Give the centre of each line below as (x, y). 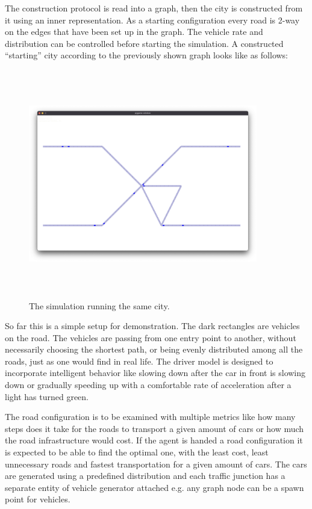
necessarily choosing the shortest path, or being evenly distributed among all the (154, 349)
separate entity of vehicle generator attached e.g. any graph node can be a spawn (154, 487)
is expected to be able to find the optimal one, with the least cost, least (137, 452)
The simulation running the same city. (99, 305)
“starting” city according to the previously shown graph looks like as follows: (147, 55)
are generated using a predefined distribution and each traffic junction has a (145, 476)
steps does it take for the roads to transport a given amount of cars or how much (154, 428)
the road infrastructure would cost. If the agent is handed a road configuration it (154, 440)
